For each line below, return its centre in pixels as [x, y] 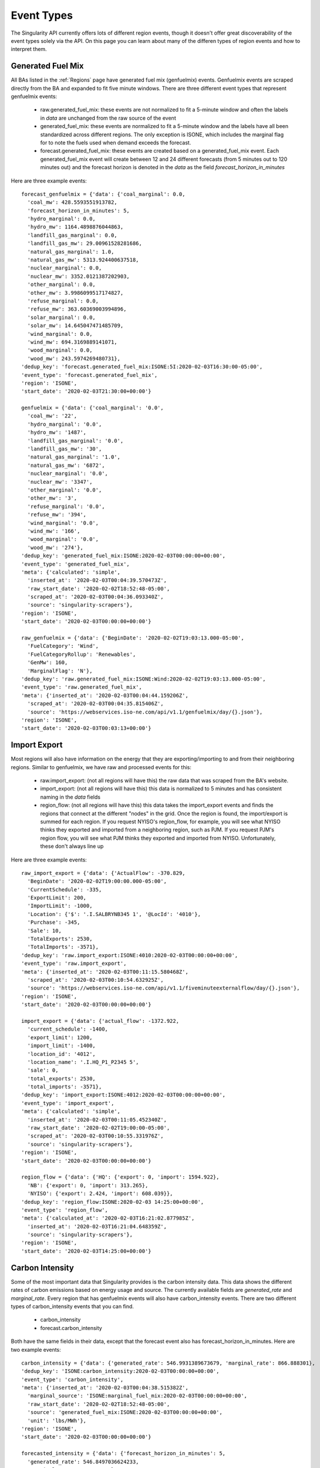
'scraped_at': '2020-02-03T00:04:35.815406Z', [95, 704]
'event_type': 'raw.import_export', [74, 964]
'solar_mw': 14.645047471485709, [75, 326]
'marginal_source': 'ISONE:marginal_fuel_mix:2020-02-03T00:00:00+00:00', [137, 1396]
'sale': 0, [43, 1070]
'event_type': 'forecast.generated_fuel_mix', [90, 375]
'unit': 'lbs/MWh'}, [57, 1420]
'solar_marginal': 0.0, [62, 317]
